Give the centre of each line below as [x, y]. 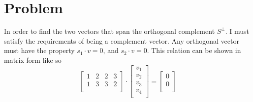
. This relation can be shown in [194, 50]
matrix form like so [33, 60]
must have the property [39, 50]
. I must [237, 31]
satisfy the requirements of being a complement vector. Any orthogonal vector [122, 40]
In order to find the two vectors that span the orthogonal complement [110, 31]
